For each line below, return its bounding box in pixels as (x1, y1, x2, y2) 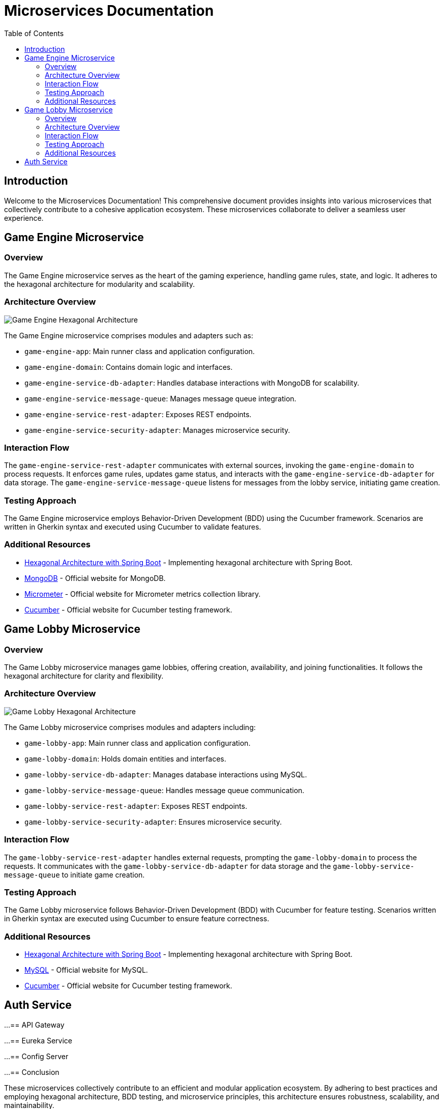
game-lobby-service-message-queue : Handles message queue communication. (24, 785, 305, 795)
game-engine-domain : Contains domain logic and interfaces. (24, 362, 233, 371)
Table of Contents (4, 28, 64, 38)
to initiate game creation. (62, 870, 145, 879)
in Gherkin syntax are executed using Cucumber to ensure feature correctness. (4, 914, 270, 923)
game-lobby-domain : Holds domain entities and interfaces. (24, 754, 226, 763)
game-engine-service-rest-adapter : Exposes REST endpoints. (24, 410, 252, 419)
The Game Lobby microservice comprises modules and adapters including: (4, 722, 256, 732)
